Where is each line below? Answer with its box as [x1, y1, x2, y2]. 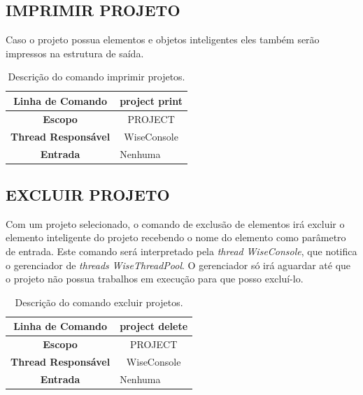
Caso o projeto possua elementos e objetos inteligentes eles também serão [6, 32, 320, 47]
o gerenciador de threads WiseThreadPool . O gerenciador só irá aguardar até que [6, 257, 351, 272]
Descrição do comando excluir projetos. [15, 294, 183, 309]
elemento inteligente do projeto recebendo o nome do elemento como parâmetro [6, 230, 346, 245]
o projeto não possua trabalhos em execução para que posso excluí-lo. [6, 271, 304, 286]
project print [120, 93, 183, 108]
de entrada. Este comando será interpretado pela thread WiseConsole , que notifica [6, 244, 357, 258]
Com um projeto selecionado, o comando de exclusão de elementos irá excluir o [6, 216, 345, 231]
